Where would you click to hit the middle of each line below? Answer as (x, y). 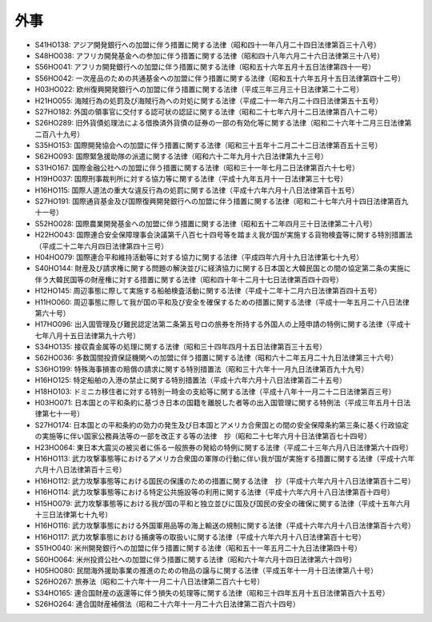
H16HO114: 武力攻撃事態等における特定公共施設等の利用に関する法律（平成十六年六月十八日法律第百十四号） (215, 492)
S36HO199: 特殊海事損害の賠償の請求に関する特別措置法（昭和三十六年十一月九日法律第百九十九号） (202, 369)
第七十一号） (62, 414)
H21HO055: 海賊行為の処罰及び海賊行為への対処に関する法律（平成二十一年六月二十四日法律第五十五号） (209, 101)
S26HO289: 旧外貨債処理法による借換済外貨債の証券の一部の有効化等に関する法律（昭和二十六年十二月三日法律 (220, 123)
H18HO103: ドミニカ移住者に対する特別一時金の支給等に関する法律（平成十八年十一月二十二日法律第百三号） (215, 391)
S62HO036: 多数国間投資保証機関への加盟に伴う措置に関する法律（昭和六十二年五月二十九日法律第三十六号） (216, 358)
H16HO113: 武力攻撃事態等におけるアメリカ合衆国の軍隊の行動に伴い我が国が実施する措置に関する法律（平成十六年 (225, 459)
